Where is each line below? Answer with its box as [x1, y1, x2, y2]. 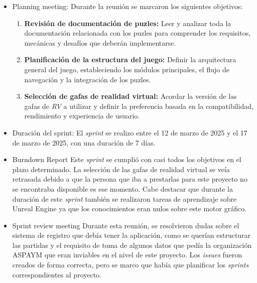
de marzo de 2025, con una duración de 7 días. [12, 137, 156, 148]
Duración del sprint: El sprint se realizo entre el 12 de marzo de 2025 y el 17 [12, 127, 247, 137]
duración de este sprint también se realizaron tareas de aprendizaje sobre [12, 193, 237, 204]
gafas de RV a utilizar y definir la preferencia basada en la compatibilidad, [24, 100, 253, 111]
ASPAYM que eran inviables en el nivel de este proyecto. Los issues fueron [12, 249, 242, 260]
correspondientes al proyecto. [12, 269, 102, 279]
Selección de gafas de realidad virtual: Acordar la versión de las [24, 91, 237, 101]
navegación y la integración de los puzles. [24, 74, 151, 84]
